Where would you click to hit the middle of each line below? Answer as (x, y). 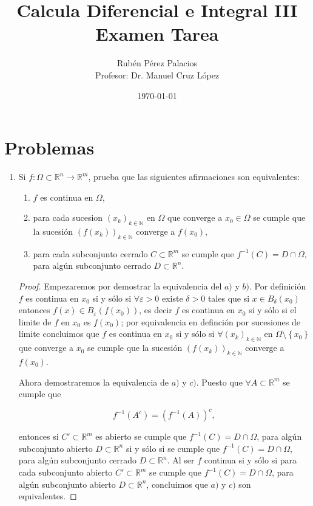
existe (173, 298)
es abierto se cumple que (141, 436)
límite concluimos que (59, 334)
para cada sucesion (68, 217)
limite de (35, 321)
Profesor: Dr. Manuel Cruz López (157, 75)
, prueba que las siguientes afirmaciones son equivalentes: (194, 177)
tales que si (229, 298)
